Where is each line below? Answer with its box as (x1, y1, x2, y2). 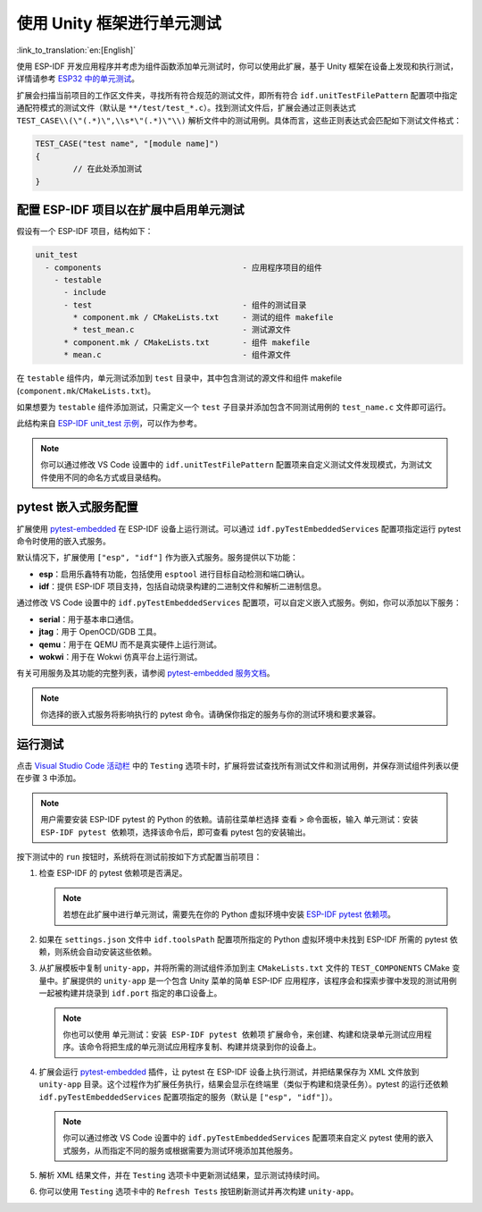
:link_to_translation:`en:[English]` (16, 45, 137, 55)
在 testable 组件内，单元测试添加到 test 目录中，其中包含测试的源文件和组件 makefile (16, 373, 343, 383)
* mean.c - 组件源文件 (63, 349, 292, 360)
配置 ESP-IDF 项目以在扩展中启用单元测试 (16, 202, 245, 218)
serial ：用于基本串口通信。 (38, 613, 138, 625)
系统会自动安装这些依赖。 (62, 947, 156, 956)
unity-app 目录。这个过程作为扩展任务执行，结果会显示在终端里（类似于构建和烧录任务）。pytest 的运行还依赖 (38, 1079, 449, 1090)
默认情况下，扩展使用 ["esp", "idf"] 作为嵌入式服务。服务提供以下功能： (16, 552, 298, 563)
